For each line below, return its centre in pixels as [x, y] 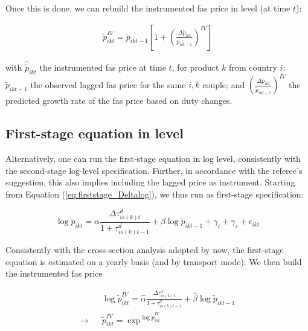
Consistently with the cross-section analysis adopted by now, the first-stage [145, 249]
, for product [195, 67]
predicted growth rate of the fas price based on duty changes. [119, 101]
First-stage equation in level [95, 133]
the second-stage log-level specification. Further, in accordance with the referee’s [154, 170]
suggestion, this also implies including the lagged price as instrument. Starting [150, 182]
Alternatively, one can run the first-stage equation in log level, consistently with [153, 159]
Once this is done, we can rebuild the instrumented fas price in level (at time [148, 8]
